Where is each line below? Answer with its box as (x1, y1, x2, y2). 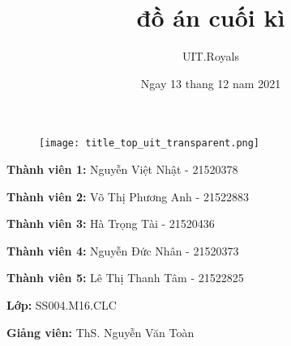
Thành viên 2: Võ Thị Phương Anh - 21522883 (6, 188, 249, 205)
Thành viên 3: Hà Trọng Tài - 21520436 (6, 215, 215, 232)
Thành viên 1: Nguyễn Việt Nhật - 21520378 (6, 160, 238, 177)
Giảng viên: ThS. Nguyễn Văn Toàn (6, 323, 195, 340)
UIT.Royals (182, 48, 239, 65)
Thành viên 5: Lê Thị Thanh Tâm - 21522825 (6, 269, 244, 286)
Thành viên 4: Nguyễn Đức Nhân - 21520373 (6, 242, 239, 259)
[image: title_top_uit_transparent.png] (39, 137, 260, 150)
